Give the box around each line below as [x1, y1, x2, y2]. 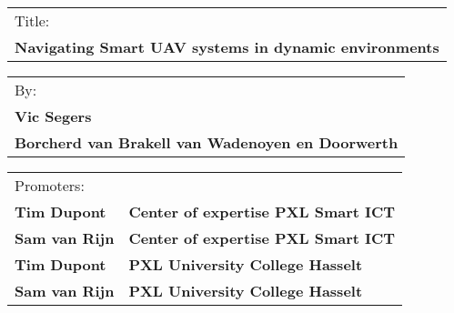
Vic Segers [15, 106, 92, 126]
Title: [15, 10, 50, 31]
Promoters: [15, 175, 85, 196]
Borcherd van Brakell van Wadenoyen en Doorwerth [15, 132, 399, 153]
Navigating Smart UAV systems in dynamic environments [15, 36, 439, 57]
